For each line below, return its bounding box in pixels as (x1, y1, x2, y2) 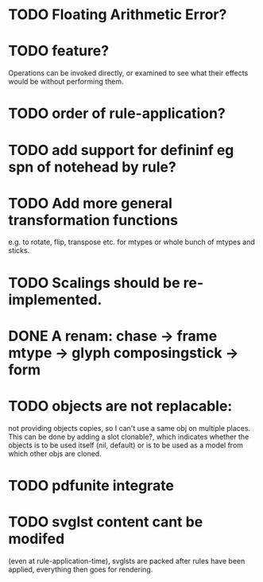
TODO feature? (8, 42, 110, 60)
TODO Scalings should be (8, 274, 180, 292)
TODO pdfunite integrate (8, 476, 175, 495)
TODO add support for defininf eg (8, 141, 234, 159)
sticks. (8, 246, 30, 255)
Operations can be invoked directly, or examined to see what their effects (8, 68, 249, 78)
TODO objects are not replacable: (8, 398, 233, 415)
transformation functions (8, 211, 179, 229)
